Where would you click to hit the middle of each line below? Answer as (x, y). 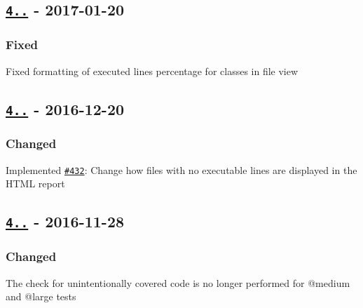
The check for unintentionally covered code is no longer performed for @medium (178, 282)
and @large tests (41, 296)
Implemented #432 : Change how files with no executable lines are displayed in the (181, 169)
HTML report (35, 183)
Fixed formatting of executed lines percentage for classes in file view (152, 71)
